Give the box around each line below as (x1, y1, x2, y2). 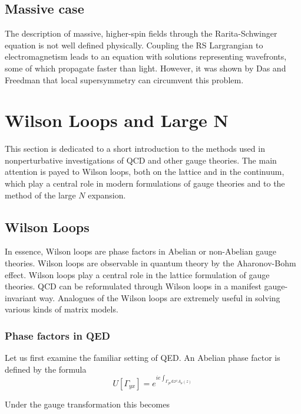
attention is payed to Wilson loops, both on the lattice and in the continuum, (5, 165, 285, 178)
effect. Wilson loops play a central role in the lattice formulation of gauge (5, 268, 270, 281)
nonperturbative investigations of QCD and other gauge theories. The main (5, 154, 277, 166)
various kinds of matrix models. (5, 303, 118, 315)
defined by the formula (5, 363, 87, 375)
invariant (5, 291, 37, 304)
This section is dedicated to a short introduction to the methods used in (5, 142, 265, 155)
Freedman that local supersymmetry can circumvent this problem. (5, 73, 244, 86)
